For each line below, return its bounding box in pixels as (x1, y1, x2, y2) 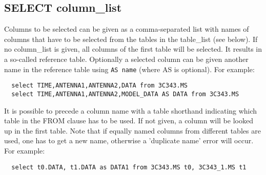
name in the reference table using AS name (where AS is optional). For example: (4, 63, 255, 74)
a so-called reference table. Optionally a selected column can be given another (4, 53, 249, 64)
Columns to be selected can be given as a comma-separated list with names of (4, 24, 249, 34)
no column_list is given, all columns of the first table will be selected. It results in (4, 43, 262, 54)
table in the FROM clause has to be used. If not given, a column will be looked (4, 115, 253, 126)
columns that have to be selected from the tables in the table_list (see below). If (4, 33, 258, 44)
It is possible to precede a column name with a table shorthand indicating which (4, 105, 257, 116)
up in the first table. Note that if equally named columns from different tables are (4, 125, 261, 136)
